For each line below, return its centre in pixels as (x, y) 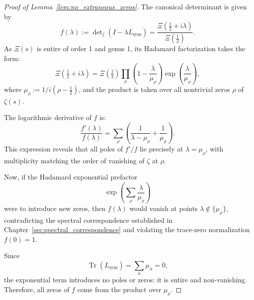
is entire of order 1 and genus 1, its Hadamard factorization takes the (141, 48)
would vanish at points (164, 208)
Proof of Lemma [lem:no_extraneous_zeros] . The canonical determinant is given (126, 6)
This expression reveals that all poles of (63, 148)
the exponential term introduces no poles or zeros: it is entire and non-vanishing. (126, 280)
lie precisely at (161, 148)
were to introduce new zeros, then (55, 208)
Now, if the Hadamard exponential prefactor (71, 177)
